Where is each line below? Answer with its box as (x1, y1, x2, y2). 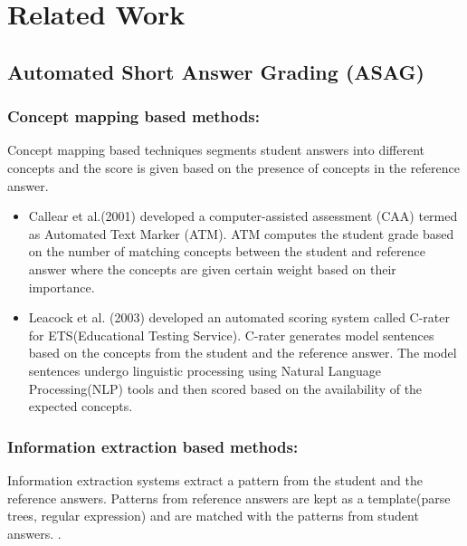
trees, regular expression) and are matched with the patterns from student (7, 506, 419, 525)
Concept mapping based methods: (7, 105, 260, 128)
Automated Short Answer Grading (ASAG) (7, 57, 424, 85)
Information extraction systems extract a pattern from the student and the (7, 470, 424, 489)
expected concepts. (28, 397, 133, 416)
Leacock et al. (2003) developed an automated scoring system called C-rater (28, 308, 451, 327)
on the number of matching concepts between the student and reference (28, 242, 425, 261)
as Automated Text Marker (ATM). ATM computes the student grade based (28, 224, 454, 243)
